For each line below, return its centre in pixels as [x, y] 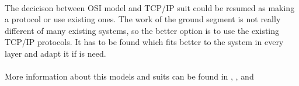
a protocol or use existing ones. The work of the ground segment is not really [143, 19]
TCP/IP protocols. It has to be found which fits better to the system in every [144, 42]
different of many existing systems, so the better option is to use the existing [142, 30]
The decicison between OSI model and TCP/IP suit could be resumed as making [150, 7]
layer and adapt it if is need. [55, 53]
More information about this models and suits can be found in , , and [129, 76]
